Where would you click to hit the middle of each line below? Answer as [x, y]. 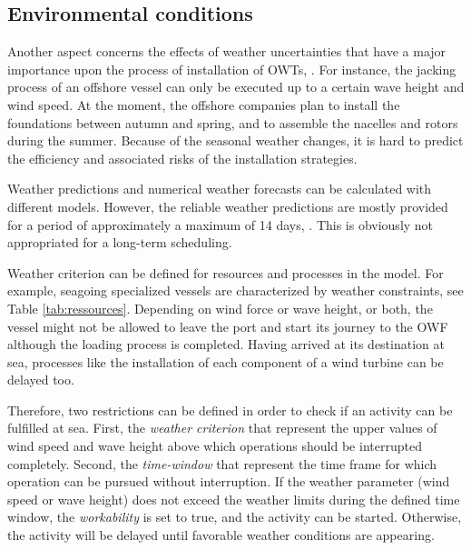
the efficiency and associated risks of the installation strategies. [182, 158]
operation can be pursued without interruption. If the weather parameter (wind [229, 481]
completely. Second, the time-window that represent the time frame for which [222, 463]
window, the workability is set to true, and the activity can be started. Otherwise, [235, 517]
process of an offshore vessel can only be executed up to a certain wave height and [236, 87]
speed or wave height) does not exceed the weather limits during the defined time [234, 499]
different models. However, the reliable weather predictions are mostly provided [228, 206]
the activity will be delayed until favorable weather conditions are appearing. [221, 535]
